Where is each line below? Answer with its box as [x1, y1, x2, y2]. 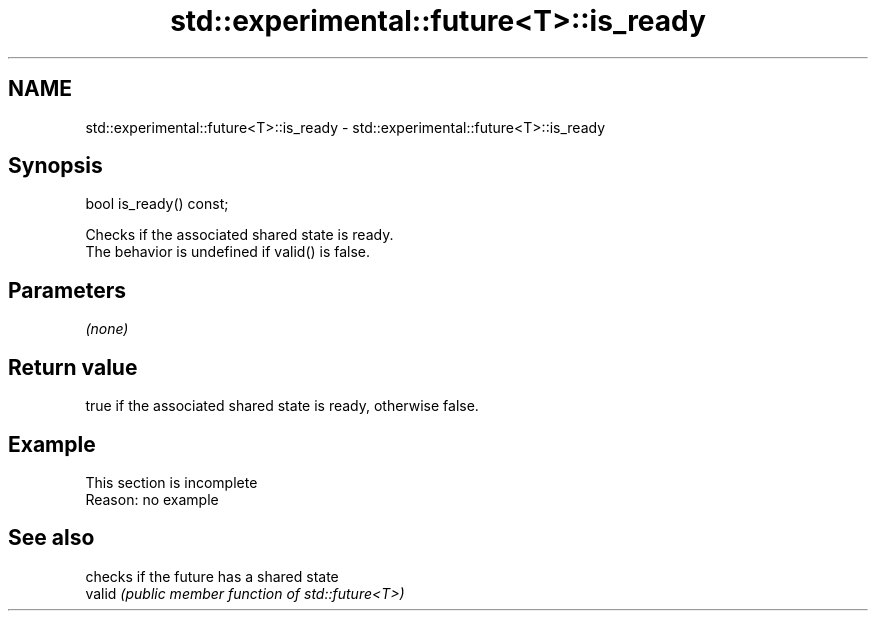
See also [8, 525, 95, 551]
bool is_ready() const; [85, 195, 229, 213]
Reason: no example [85, 490, 219, 508]
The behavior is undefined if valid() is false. [85, 243, 371, 261]
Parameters [8, 277, 126, 303]
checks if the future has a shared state [85, 567, 339, 585]
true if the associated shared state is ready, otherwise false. [85, 397, 479, 415]
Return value [8, 354, 138, 380]
